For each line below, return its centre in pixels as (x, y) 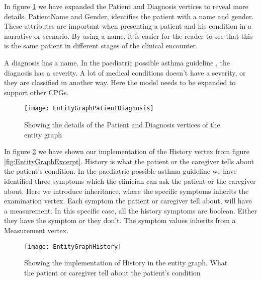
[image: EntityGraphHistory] (73, 247)
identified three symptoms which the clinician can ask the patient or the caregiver (130, 181)
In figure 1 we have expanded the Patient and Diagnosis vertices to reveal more (126, 6)
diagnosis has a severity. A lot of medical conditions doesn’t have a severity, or (125, 72)
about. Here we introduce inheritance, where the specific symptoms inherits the (126, 191)
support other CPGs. (36, 92)
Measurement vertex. (36, 230)
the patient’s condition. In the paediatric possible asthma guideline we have (120, 171)
